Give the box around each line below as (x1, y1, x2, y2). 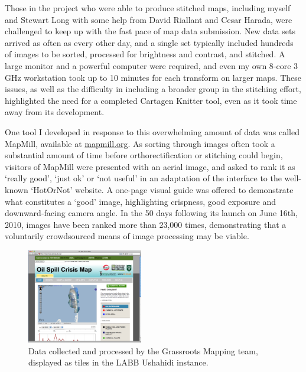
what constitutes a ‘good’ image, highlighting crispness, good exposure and (5, 195, 276, 207)
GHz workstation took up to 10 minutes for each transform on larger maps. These (5, 71, 301, 83)
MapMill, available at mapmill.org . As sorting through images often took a (5, 137, 275, 149)
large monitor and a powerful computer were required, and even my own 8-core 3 (5, 59, 298, 71)
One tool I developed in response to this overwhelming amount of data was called (5, 125, 300, 138)
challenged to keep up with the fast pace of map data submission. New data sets (5, 25, 295, 37)
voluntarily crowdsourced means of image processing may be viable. (5, 230, 249, 242)
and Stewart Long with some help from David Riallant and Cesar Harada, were (5, 13, 292, 25)
